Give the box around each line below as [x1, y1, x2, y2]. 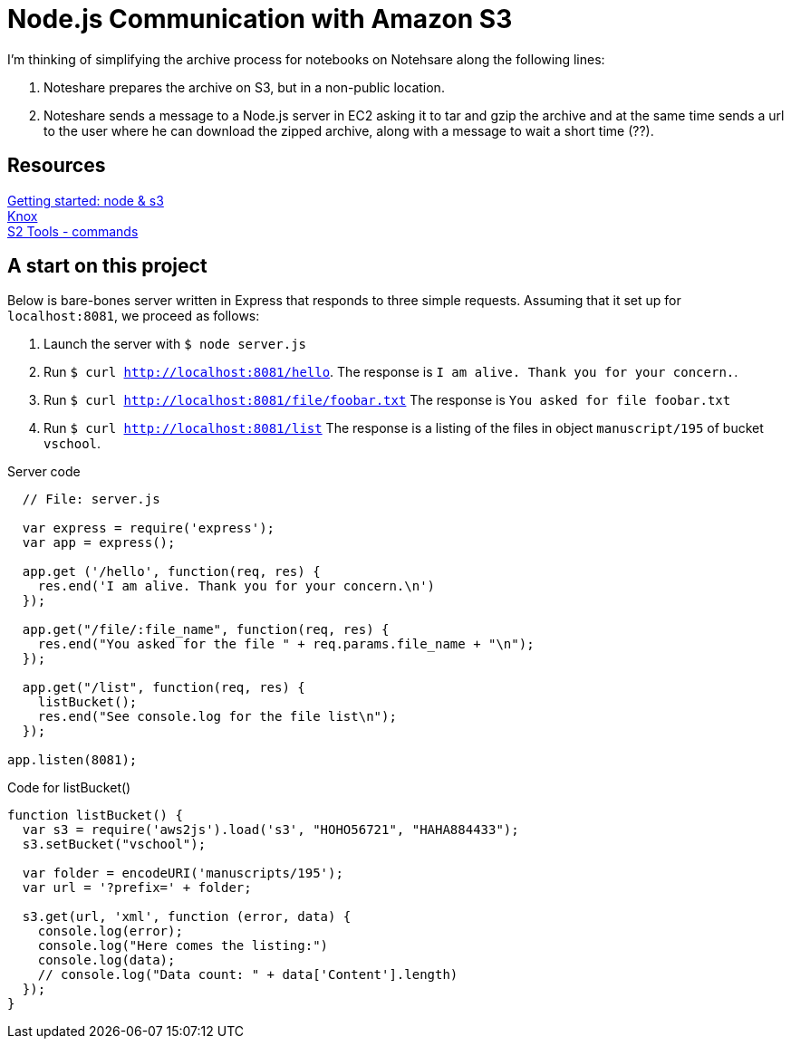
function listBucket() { [7, 808, 183, 823]
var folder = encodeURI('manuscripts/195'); [22, 866, 343, 881]
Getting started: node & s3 [7, 192, 164, 208]
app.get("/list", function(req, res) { [22, 680, 305, 696]
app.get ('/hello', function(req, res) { [22, 564, 321, 580]
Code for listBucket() [7, 780, 131, 796]
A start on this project [7, 254, 207, 278]
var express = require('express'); [22, 521, 275, 536]
